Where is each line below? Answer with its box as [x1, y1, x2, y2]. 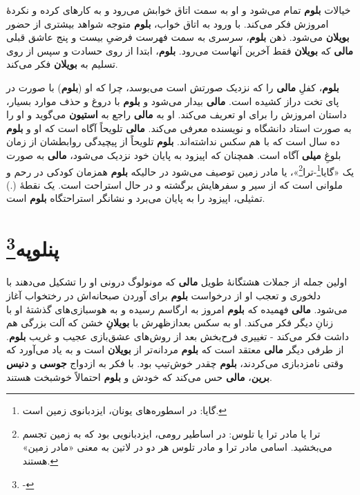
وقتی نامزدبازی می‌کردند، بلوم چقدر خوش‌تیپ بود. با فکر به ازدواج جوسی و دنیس [6, 355, 343, 370]
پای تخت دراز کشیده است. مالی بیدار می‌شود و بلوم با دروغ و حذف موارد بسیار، [6, 93, 339, 108]
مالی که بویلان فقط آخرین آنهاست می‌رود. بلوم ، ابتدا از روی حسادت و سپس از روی [6, 43, 354, 57]
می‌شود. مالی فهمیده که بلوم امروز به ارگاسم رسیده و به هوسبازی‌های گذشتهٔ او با [6, 301, 348, 316]
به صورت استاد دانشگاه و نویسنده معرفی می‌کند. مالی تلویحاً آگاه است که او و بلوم [6, 120, 352, 135]
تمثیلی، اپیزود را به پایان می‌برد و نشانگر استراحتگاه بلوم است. [6, 191, 265, 205]
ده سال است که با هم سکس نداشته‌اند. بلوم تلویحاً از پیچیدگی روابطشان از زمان [6, 134, 340, 149]
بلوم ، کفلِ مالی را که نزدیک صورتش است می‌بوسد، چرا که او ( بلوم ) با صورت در [6, 80, 339, 94]
